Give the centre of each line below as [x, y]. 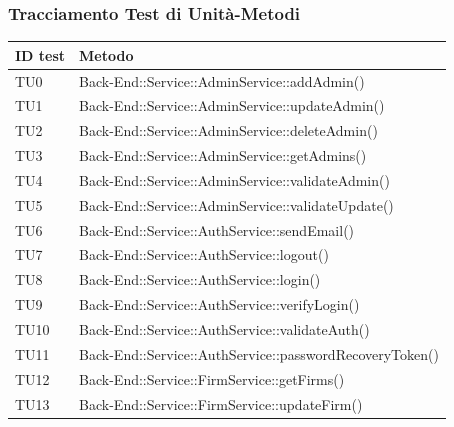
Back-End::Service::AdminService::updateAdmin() [232, 105]
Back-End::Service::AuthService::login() [200, 279]
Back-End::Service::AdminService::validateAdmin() [234, 179]
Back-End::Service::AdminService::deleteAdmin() [228, 130]
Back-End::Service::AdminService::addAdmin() [222, 80]
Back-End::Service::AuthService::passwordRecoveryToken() [259, 353]
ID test [40, 54]
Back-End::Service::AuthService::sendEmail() [217, 229]
